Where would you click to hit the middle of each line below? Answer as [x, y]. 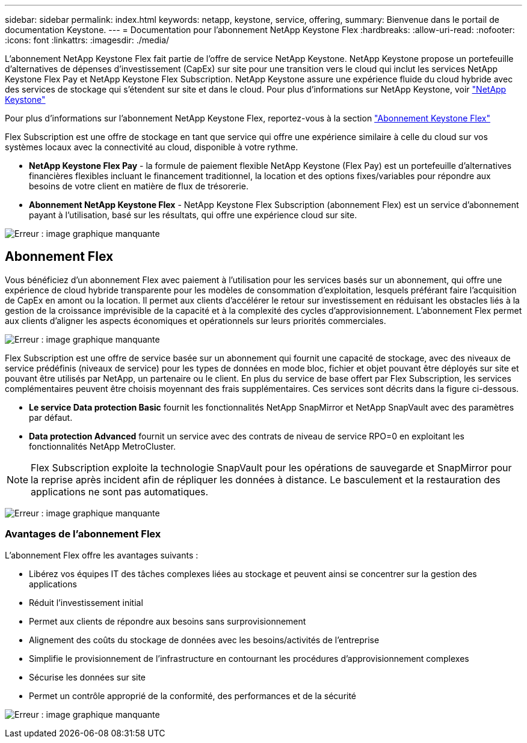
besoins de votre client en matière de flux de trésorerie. [139, 186]
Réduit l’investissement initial [86, 602]
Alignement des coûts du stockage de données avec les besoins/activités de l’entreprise [204, 640]
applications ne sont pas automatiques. [120, 491]
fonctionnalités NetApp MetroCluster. [103, 446]
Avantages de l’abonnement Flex [83, 534]
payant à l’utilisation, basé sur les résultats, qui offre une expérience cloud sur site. [193, 215]
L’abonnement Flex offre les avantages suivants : [102, 555]
